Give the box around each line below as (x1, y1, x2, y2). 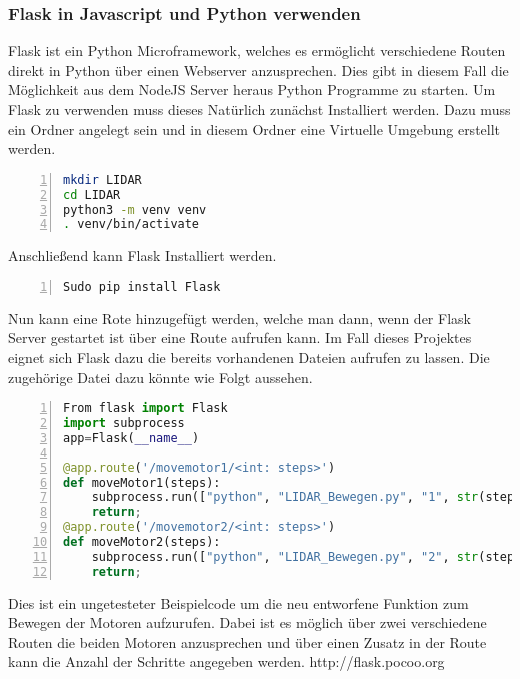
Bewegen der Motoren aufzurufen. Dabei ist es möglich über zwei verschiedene (8, 612, 487, 633)
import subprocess (63, 416, 185, 430)
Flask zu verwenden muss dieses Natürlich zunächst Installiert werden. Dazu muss (8, 99, 511, 119)
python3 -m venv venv (63, 202, 207, 217)
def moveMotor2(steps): (63, 535, 221, 549)
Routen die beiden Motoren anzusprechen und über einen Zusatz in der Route (8, 631, 487, 652)
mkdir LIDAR (63, 172, 142, 187)
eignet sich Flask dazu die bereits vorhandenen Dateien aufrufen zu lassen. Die (8, 346, 490, 367)
